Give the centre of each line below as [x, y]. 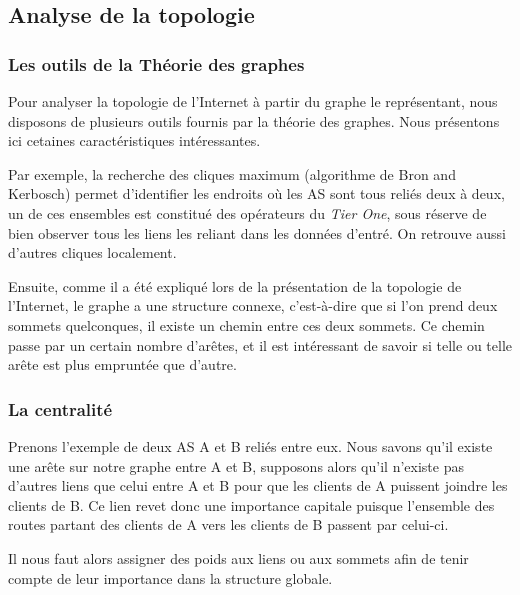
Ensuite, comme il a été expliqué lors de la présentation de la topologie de [235, 285]
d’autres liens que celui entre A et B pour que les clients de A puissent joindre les [258, 485]
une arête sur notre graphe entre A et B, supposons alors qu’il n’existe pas [236, 465]
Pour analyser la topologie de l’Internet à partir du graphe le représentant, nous [253, 101]
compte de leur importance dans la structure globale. [170, 577]
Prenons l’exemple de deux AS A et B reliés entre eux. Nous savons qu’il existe [250, 445]
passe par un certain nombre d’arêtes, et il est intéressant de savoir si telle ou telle [260, 344]
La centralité [60, 408]
